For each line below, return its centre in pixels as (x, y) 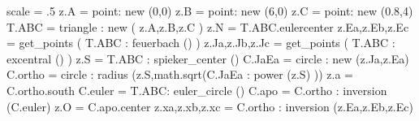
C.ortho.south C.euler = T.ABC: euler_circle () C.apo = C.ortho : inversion (197, 90)
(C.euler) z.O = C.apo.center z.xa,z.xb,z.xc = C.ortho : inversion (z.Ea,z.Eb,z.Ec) (210, 106)
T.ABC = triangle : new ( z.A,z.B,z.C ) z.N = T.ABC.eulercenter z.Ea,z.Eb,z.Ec (208, 26)
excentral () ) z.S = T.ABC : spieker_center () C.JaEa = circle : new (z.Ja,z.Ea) (208, 58)
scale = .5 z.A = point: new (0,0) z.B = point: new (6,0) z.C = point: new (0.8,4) (210, 11)
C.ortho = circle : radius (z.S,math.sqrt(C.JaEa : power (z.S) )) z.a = (180, 74)
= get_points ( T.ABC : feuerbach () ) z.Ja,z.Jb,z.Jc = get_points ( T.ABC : (201, 43)
